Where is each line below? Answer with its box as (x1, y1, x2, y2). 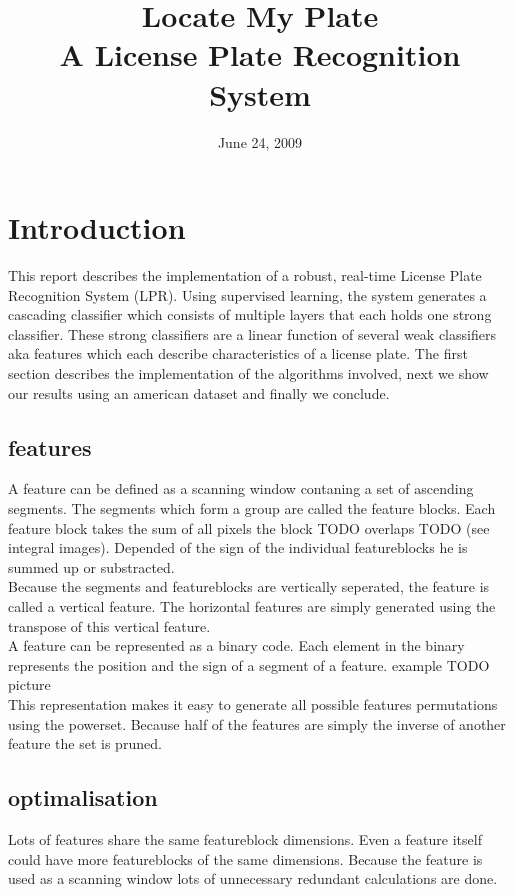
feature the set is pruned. (8, 733, 162, 754)
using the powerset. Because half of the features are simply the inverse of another (8, 713, 506, 734)
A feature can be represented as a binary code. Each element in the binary (8, 635, 465, 656)
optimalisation (8, 782, 158, 813)
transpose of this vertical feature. (8, 615, 211, 636)
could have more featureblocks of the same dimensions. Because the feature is (8, 848, 483, 869)
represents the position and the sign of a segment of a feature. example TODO (8, 654, 490, 675)
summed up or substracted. (8, 556, 175, 577)
